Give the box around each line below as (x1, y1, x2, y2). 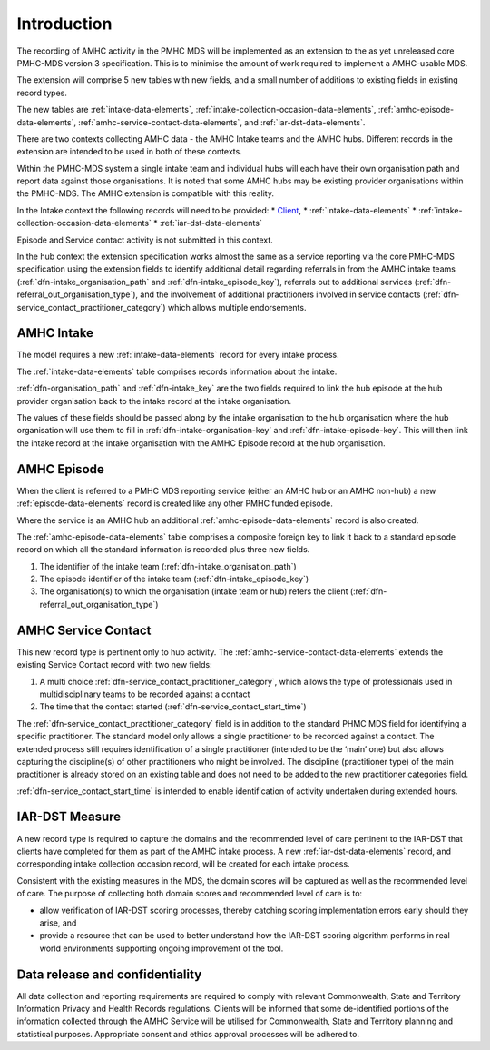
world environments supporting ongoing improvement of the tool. (39, 943, 284, 954)
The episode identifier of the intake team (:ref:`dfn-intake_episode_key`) (39, 573, 309, 585)
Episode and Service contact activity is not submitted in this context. (16, 234, 274, 245)
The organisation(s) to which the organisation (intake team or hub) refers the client (39, 586, 348, 597)
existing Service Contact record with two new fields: (16, 659, 212, 670)
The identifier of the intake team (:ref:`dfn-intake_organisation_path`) (39, 560, 297, 571)
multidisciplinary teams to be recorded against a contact (39, 688, 250, 699)
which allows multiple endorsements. (168, 302, 307, 312)
